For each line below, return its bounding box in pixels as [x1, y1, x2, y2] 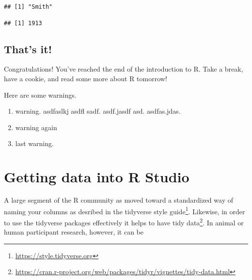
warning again [15, 122, 57, 132]
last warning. [15, 138, 54, 148]
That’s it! [4, 41, 52, 56]
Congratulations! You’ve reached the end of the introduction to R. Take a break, [4, 64, 243, 74]
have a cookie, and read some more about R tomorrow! [4, 73, 167, 83]
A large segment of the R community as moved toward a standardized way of [4, 195, 233, 205]
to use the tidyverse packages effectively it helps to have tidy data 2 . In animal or [4, 216, 244, 227]
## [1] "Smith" [4, 3, 53, 10]
